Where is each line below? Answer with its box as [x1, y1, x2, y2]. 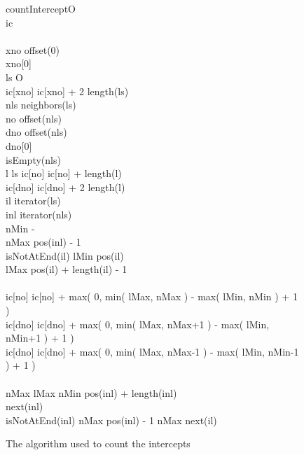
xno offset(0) [6, 42, 60, 57]
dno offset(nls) [6, 125, 67, 139]
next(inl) [6, 399, 43, 414]
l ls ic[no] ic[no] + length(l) [6, 166, 122, 181]
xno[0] [6, 56, 32, 71]
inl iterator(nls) [6, 206, 72, 221]
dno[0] [6, 138, 32, 153]
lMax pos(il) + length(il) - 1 [6, 262, 127, 276]
